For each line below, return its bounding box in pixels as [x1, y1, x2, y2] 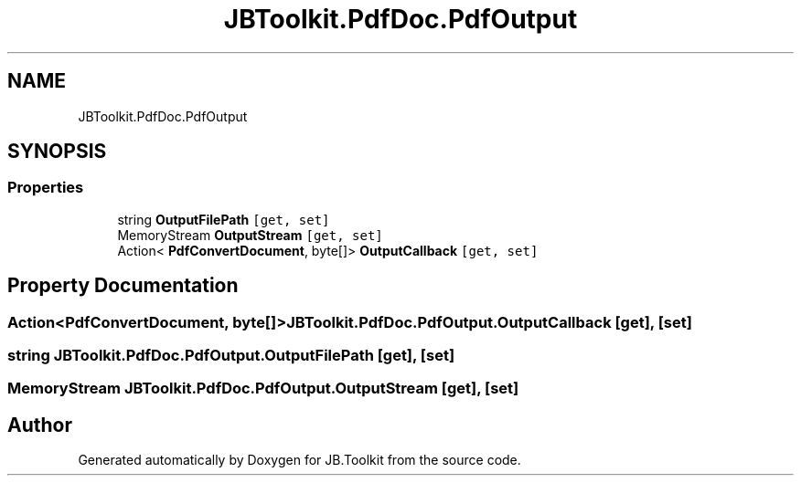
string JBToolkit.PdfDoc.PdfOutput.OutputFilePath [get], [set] [7, 346, 455, 365]
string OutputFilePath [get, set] [117, 211, 330, 227]
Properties [7, 178, 84, 197]
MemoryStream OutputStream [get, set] [117, 226, 383, 243]
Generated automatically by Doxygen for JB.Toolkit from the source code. [78, 452, 521, 468]
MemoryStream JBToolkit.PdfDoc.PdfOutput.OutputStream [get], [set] [7, 379, 519, 398]
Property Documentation [7, 274, 239, 298]
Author [7, 413, 72, 436]
